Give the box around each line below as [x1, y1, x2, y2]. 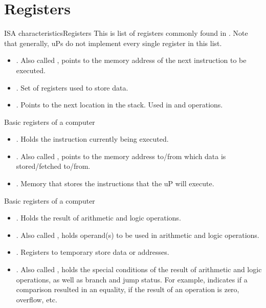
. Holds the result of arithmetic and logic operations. [16, 212, 181, 223]
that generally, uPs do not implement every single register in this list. [4, 37, 222, 48]
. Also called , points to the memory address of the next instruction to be [16, 55, 247, 65]
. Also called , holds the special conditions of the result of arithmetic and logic [16, 264, 262, 275]
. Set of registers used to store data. [16, 82, 128, 93]
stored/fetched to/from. [16, 161, 91, 171]
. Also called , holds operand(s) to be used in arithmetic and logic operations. [16, 229, 259, 240]
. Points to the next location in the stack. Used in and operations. [16, 99, 223, 110]
